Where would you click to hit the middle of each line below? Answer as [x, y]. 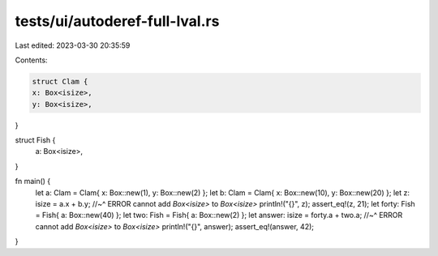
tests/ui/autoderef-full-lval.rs [117, 21]
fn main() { [33, 181]
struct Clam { [60, 81]
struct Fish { [35, 140]
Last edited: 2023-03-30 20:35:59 [73, 45]
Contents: [31, 60]
